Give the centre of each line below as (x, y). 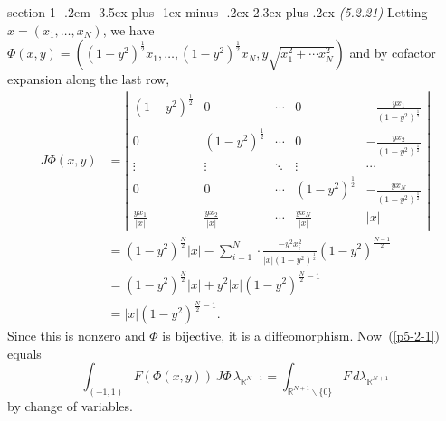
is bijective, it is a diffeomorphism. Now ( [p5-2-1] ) (301, 335)
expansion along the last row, (89, 79)
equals (24, 353)
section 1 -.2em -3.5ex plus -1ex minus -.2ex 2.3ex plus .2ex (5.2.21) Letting (218, 12)
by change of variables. (70, 405)
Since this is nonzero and (76, 335)
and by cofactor (393, 53)
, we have (128, 29)
